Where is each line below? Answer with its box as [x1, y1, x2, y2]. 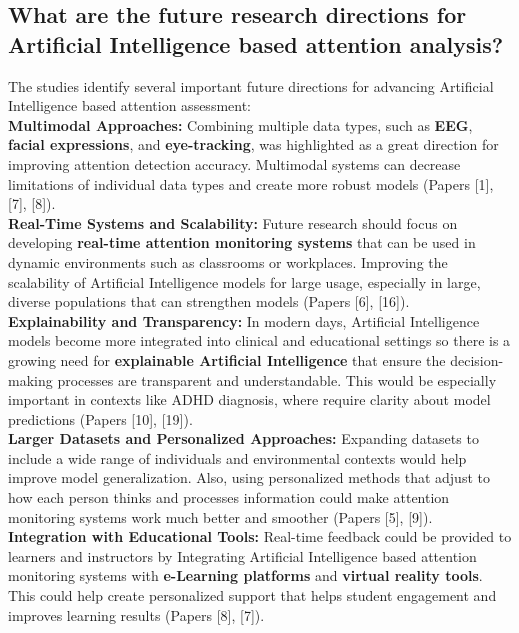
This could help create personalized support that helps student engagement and [8, 585, 497, 606]
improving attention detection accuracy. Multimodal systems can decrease [8, 153, 461, 174]
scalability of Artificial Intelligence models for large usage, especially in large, [8, 271, 481, 292]
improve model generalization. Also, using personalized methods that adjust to [8, 467, 490, 488]
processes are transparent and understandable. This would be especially [57, 369, 497, 390]
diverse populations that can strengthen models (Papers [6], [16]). [8, 291, 410, 312]
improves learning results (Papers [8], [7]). [8, 604, 265, 625]
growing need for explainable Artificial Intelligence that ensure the [8, 349, 446, 370]
